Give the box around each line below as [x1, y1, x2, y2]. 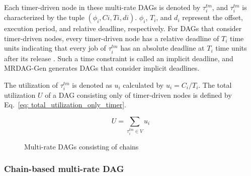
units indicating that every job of [4, 43, 106, 53]
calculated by [123, 79, 164, 90]
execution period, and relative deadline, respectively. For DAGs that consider [4, 23, 242, 34]
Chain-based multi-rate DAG [4, 162, 124, 175]
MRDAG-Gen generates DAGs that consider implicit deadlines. [4, 63, 200, 73]
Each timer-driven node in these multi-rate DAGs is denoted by [4, 2, 201, 12]
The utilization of [4, 79, 58, 90]
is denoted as [72, 79, 112, 90]
